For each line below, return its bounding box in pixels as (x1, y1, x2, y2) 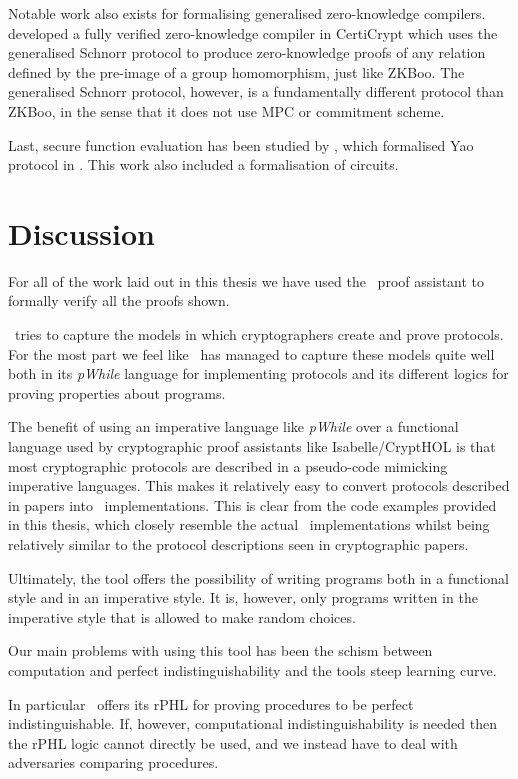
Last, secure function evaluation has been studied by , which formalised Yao (8, 134, 474, 155)
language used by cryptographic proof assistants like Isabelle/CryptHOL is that (8, 436, 496, 457)
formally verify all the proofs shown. (8, 290, 230, 311)
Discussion (8, 212, 155, 253)
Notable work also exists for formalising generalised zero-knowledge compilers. (8, 3, 486, 23)
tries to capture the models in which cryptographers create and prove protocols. (14, 324, 504, 345)
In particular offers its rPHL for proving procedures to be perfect (8, 693, 414, 714)
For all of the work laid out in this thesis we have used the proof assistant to (8, 270, 485, 291)
